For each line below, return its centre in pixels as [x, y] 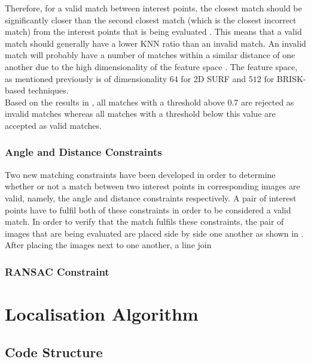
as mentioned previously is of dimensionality [86, 78]
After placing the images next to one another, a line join [108, 245]
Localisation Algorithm [102, 313]
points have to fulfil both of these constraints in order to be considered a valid [148, 209]
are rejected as [267, 102]
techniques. [48, 90]
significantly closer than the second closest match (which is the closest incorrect [151, 19]
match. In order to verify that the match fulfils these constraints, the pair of [144, 221]
